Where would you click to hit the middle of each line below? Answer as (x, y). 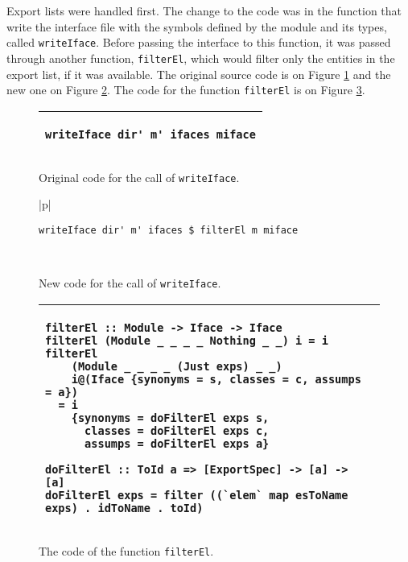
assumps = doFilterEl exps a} (177, 443)
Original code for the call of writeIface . (139, 177)
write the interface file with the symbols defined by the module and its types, (197, 26)
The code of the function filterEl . (126, 550)
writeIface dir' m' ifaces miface (150, 134)
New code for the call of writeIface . (130, 283)
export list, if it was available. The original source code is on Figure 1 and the (199, 74)
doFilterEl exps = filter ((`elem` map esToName (197, 495)
